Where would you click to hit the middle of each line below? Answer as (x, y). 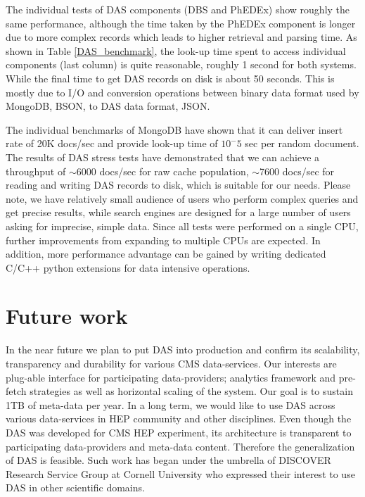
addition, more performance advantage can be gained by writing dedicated (166, 254)
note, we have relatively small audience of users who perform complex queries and (182, 198)
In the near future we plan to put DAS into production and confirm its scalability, (183, 350)
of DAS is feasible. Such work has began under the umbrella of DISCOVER (168, 460)
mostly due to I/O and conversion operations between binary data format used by (182, 92)
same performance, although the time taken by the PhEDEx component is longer (181, 23)
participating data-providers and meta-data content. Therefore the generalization (180, 446)
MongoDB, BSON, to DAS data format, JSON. (108, 106)
